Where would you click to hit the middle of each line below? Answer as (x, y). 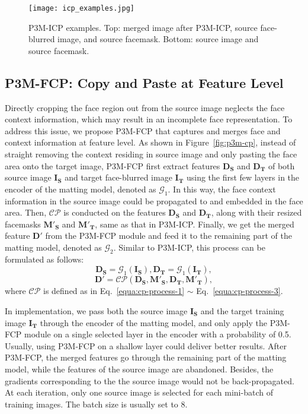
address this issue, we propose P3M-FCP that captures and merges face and (143, 130)
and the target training (242, 310)
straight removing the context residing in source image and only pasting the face (151, 154)
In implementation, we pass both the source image (96, 310)
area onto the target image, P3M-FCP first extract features (113, 165)
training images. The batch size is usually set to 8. (96, 404)
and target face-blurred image (118, 177)
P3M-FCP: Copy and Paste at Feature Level (144, 82)
